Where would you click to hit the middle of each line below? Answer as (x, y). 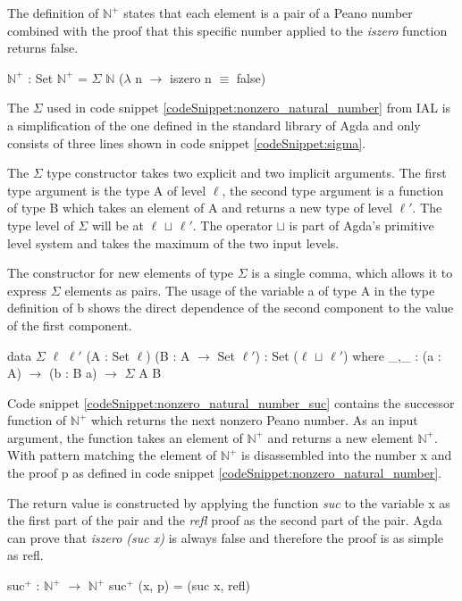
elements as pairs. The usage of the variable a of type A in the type (250, 290)
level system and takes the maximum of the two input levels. (173, 242)
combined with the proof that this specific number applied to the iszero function (227, 30)
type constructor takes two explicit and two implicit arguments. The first (247, 173)
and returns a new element (340, 437)
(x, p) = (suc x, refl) (194, 585)
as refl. (25, 555)
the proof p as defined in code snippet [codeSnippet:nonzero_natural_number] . (225, 473)
